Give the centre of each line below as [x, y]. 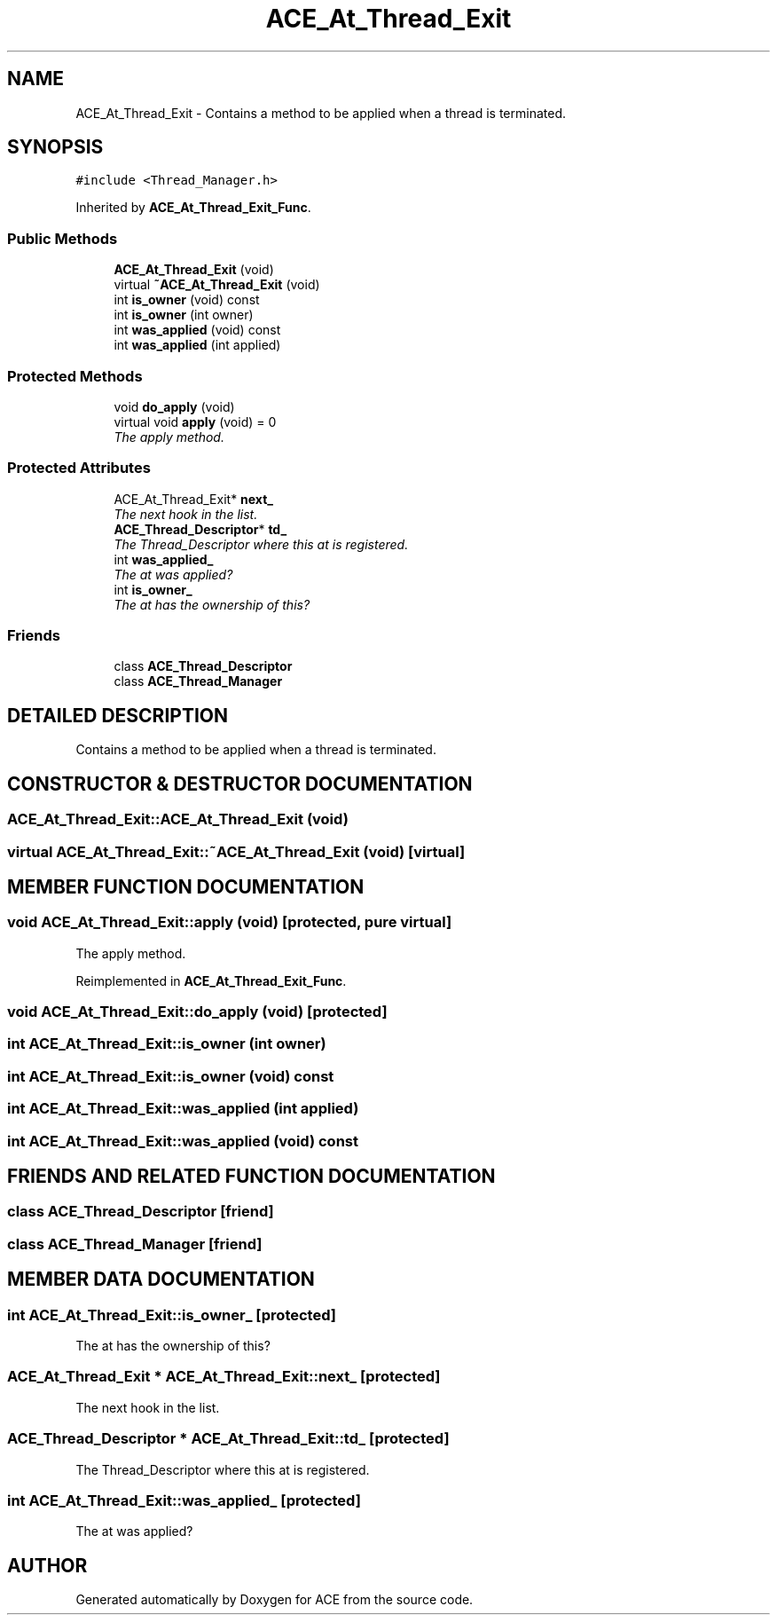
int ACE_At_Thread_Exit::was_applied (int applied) [183, 1109]
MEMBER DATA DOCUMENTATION [161, 1279]
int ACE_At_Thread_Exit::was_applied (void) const [183, 1141]
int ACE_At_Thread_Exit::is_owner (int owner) [167, 1044]
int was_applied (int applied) [197, 345]
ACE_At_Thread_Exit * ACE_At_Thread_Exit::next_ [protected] [224, 1377]
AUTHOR [47, 1565]
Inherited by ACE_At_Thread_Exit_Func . [193, 208]
